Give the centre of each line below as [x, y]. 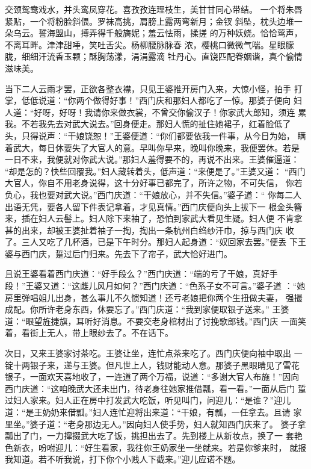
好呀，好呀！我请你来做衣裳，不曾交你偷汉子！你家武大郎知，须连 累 [170, 112]
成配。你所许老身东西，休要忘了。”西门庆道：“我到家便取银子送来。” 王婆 [147, 309]
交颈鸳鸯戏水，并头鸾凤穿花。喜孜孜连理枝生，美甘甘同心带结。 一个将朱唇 [154, 9]
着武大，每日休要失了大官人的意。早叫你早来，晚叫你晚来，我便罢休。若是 [152, 147]
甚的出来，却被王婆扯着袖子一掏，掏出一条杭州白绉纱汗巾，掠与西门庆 [144, 230]
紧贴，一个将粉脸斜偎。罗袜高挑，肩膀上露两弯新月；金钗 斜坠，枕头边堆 [149, 21]
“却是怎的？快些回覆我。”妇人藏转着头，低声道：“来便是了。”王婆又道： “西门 [155, 171]
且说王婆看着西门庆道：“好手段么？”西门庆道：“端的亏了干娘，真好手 [141, 274]
